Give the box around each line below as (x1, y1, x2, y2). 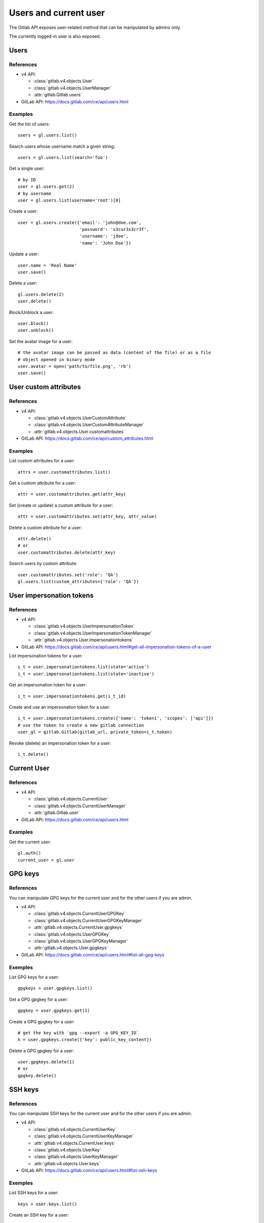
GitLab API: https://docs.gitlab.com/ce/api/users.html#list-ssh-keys (21, 1167, 157, 1174)
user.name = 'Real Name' (18, 262, 77, 268)
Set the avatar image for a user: (9, 338, 73, 344)
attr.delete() (18, 536, 51, 542)
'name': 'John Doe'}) (79, 240, 132, 246)
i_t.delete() (18, 751, 49, 757)
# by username (18, 191, 51, 196)
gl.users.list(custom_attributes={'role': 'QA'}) (18, 579, 139, 584)
